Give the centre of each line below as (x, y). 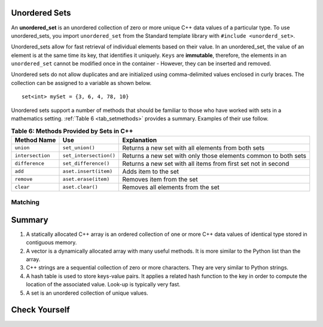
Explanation (140, 140)
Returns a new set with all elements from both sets (194, 148)
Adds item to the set (151, 171)
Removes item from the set (160, 179)
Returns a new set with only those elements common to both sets (214, 156)
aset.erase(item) (86, 179)
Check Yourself (40, 310)
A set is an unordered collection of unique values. (87, 293)
